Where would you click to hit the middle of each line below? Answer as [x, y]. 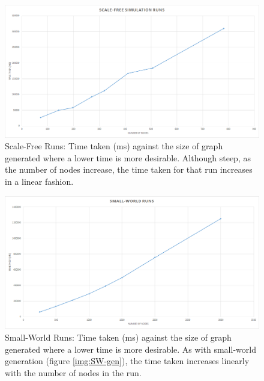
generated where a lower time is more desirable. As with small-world [130, 349]
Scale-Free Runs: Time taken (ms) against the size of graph [114, 146]
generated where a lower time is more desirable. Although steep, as [128, 157]
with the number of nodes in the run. [73, 372]
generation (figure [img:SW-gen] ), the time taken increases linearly [127, 361]
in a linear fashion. [39, 181]
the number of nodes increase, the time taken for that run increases [129, 169]
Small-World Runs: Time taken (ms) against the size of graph [118, 337]
